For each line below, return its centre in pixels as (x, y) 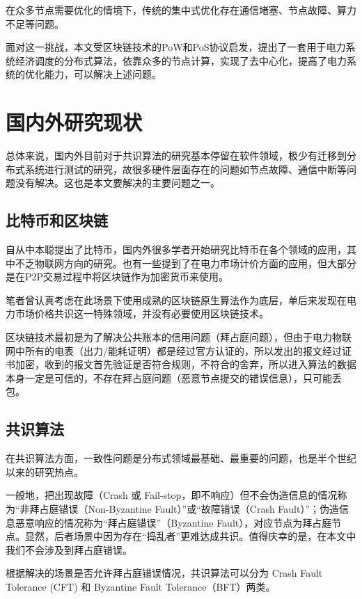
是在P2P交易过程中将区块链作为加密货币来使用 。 (117, 277)
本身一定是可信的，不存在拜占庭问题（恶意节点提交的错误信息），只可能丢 (174, 377)
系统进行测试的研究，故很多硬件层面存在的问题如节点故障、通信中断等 (186, 169)
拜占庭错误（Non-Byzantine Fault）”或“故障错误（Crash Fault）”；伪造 (184, 509)
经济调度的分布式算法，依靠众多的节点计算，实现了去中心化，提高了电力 (181, 60)
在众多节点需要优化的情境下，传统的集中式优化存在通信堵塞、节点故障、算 (176, 10)
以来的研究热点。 (45, 471)
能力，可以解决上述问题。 (103, 74)
